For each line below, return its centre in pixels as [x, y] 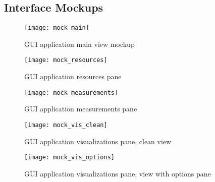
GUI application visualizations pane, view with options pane [118, 173]
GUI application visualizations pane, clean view [98, 141]
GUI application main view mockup [79, 44]
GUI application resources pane [73, 76]
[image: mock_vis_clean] [66, 125]
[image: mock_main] [57, 28]
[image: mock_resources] [66, 60]
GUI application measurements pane [81, 109]
